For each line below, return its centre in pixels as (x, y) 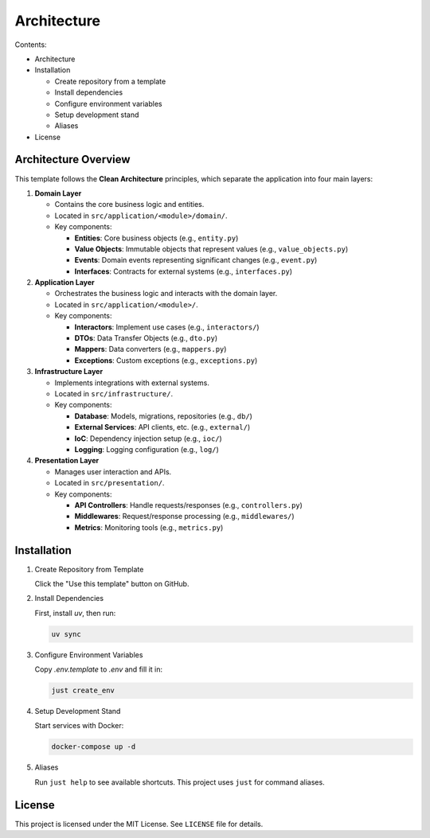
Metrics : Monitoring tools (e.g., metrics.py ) (149, 527)
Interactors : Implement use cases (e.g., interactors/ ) (167, 327)
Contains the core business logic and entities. (129, 205)
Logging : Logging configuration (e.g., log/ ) (147, 449)
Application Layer (64, 283)
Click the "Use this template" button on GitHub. (112, 583)
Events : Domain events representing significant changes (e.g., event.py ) (196, 260)
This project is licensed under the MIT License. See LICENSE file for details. (139, 824)
